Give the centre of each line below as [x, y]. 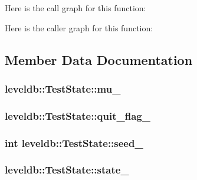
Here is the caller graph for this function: [79, 27]
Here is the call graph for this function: [75, 8]
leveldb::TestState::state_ [67, 170]
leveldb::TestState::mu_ [63, 88]
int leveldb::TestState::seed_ [74, 143]
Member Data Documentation [99, 59]
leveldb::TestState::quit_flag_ [78, 115]
